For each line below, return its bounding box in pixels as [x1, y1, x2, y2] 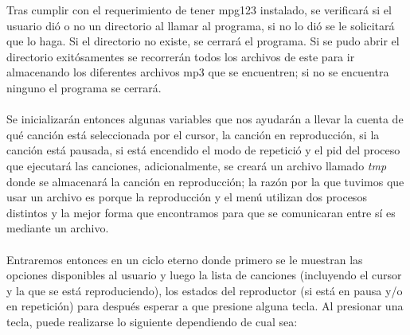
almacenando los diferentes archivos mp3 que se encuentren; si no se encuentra [6, 64, 389, 80]
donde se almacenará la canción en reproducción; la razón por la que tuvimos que [6, 173, 404, 189]
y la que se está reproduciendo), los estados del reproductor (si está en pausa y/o [6, 282, 403, 298]
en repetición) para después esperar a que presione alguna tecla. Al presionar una [6, 298, 404, 314]
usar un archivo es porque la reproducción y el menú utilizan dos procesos [6, 189, 367, 205]
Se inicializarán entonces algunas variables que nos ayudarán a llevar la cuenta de [6, 111, 404, 127]
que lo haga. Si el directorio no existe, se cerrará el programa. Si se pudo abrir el [6, 33, 400, 49]
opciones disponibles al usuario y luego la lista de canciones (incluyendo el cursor [6, 267, 402, 283]
